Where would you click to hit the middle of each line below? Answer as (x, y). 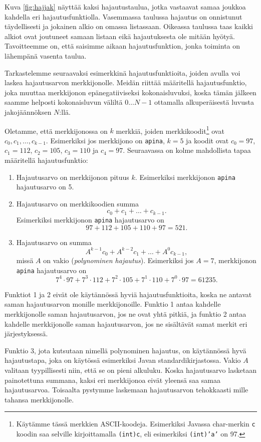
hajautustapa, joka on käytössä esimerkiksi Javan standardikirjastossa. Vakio (123, 360)
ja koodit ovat (207, 140)
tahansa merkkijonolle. (39, 399)
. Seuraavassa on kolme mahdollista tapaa (187, 150)
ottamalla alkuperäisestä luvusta (204, 102)
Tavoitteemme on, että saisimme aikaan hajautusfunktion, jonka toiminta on (122, 46)
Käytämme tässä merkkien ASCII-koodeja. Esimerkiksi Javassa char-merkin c (136, 424)
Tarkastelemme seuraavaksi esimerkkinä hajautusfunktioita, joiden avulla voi (122, 72)
